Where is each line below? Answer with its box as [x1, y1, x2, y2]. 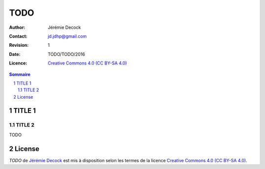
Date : [9, 51, 21, 57]
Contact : [9, 33, 28, 39]
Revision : [9, 42, 29, 48]
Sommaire [9, 71, 30, 77]
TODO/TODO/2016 [48, 51, 85, 57]
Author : [9, 24, 26, 30]
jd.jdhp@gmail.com [48, 33, 87, 39]
